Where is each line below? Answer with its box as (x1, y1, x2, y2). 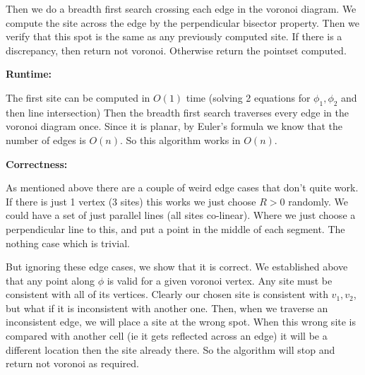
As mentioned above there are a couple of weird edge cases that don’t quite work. (6, 180, 359, 195)
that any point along (6, 273, 95, 287)
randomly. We (288, 194, 349, 208)
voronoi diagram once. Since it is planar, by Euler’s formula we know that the (6, 119, 342, 133)
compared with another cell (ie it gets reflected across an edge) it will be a (6, 328, 328, 343)
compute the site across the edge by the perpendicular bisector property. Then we (6, 15, 360, 30)
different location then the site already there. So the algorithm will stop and (6, 342, 335, 357)
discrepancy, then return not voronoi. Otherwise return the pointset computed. (6, 42, 347, 57)
